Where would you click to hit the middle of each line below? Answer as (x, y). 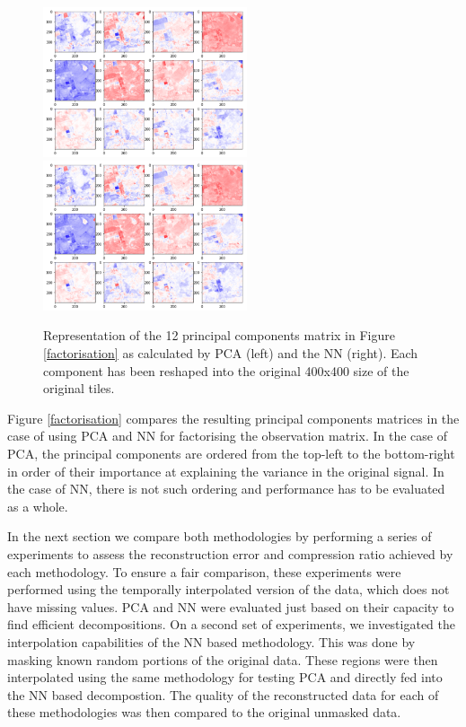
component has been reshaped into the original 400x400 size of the (226, 370)
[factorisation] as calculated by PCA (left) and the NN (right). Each (231, 353)
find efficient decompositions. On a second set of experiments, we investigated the (231, 624)
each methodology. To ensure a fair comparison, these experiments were (204, 571)
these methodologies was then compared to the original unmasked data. (204, 712)
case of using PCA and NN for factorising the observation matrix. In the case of (227, 436)
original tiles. (79, 388)
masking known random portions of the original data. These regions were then (223, 659)
